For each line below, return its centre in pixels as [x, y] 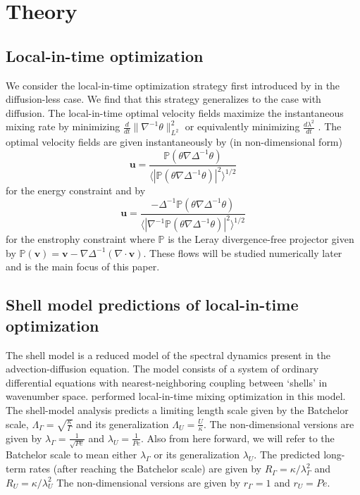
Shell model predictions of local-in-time [152, 305]
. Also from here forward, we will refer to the [237, 438]
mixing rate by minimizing [63, 126]
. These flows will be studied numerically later [243, 252]
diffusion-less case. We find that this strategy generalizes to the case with [163, 99]
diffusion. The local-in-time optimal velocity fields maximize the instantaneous [175, 112]
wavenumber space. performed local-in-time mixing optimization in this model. [176, 396]
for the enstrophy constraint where [80, 239]
